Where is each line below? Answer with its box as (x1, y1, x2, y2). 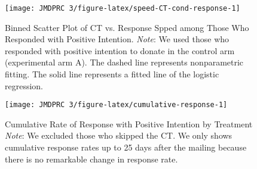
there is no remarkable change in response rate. (5, 152, 178, 165)
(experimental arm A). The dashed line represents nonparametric (5, 56, 244, 68)
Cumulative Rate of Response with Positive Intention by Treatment (5, 117, 253, 130)
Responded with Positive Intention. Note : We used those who (5, 33, 230, 45)
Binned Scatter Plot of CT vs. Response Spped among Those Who (5, 21, 249, 33)
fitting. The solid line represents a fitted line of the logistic (5, 68, 219, 80)
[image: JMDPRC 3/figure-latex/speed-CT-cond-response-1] (5, 4, 240, 12)
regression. (5, 79, 44, 92)
